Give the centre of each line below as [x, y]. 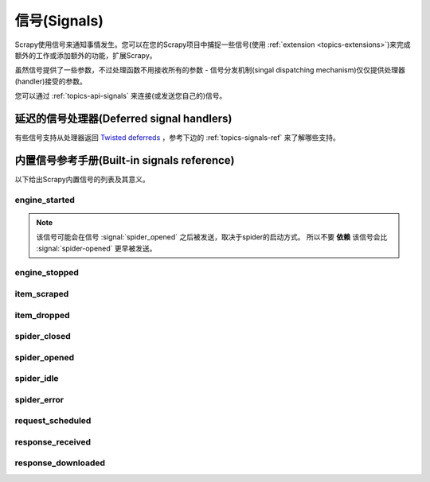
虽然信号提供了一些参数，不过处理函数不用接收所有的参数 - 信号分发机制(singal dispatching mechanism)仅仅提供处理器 [210, 70]
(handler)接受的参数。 [51, 81]
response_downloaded [60, 463]
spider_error [39, 399]
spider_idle [37, 379]
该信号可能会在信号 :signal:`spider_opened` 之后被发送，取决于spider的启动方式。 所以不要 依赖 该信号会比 [212, 237]
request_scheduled [53, 421]
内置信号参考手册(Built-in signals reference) [125, 160]
